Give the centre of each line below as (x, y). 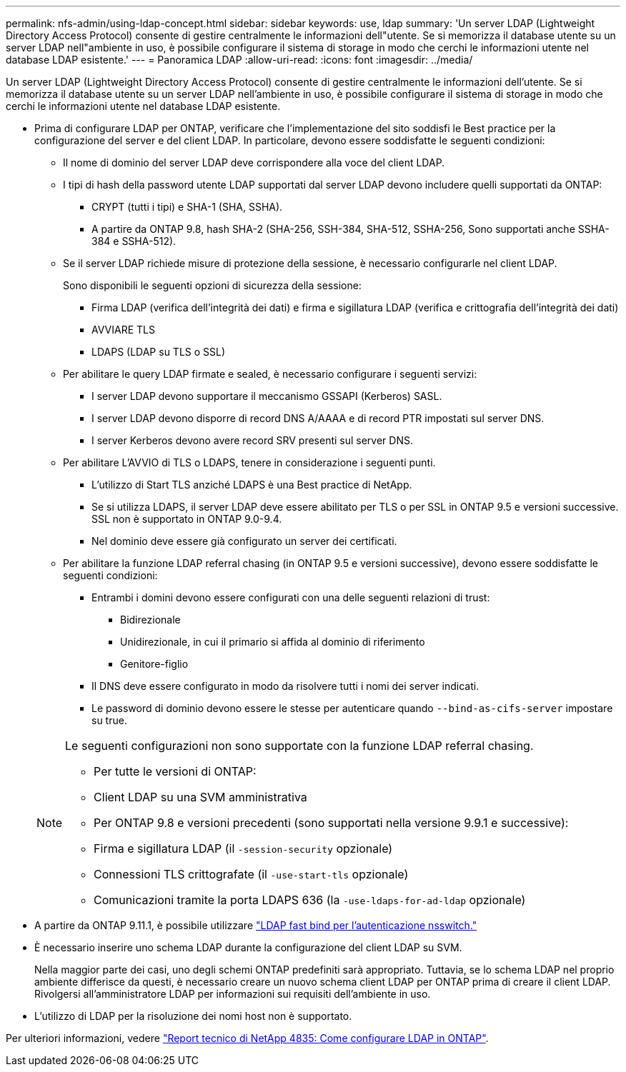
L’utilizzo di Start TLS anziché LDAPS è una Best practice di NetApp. (252, 485)
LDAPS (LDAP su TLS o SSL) (159, 352)
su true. (109, 720)
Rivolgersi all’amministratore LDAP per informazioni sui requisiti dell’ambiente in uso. (233, 994)
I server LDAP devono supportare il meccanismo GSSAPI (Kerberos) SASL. (267, 396)
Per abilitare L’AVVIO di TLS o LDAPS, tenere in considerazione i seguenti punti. (249, 462)
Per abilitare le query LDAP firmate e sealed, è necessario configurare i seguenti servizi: (270, 374)
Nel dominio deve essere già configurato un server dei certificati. (244, 541)
